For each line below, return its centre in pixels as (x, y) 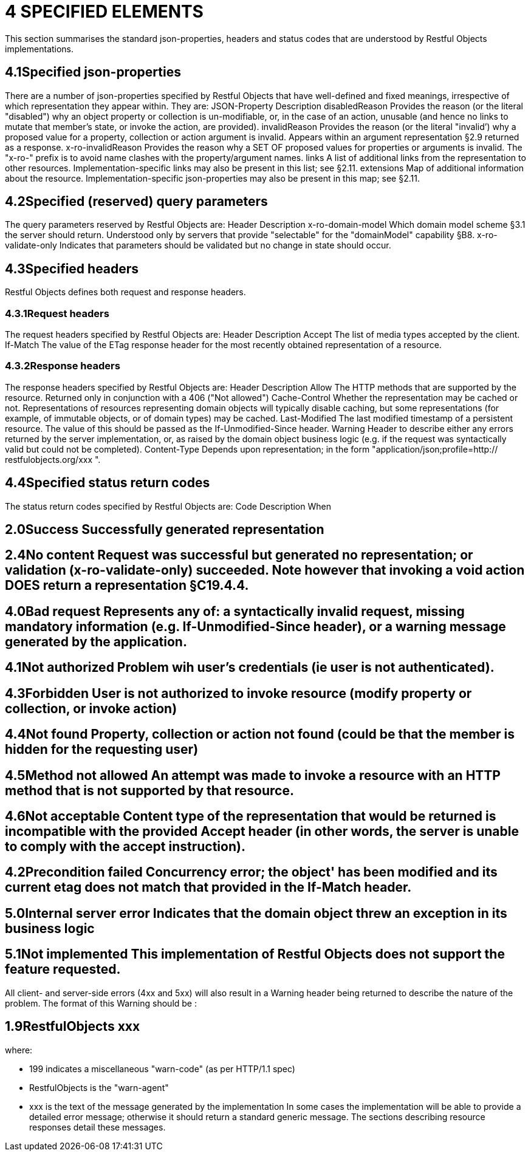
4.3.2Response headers (63, 366)
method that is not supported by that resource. (149, 790)
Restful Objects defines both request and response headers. (125, 292)
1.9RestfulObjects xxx (73, 1027)
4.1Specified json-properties (93, 72)
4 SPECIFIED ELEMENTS (104, 12)
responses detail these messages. (98, 1127)
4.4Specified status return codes (108, 483)
